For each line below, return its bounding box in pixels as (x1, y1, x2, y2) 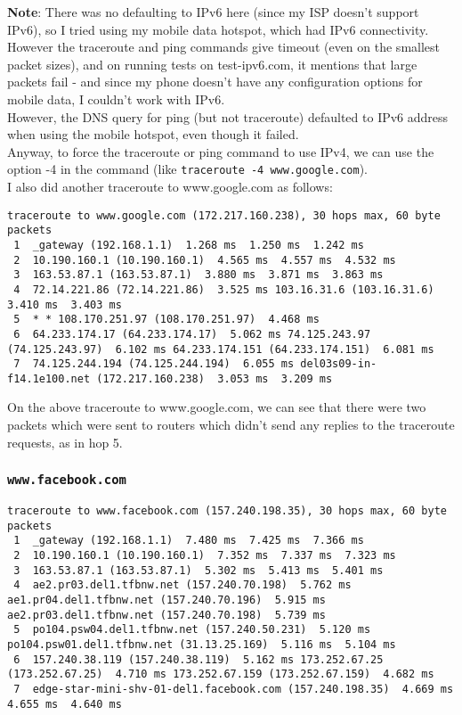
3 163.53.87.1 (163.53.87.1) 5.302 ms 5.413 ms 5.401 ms (13, 563, 384, 577)
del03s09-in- (300, 357, 377, 371)
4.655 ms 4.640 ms (7, 697, 122, 711)
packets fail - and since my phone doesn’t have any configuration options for (7, 72, 423, 91)
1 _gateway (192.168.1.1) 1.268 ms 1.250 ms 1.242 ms (13, 238, 364, 251)
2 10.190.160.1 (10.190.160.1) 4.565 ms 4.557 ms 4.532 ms (13, 253, 396, 267)
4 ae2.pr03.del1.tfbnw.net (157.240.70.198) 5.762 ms (13, 579, 352, 592)
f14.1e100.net (7, 372, 91, 385)
